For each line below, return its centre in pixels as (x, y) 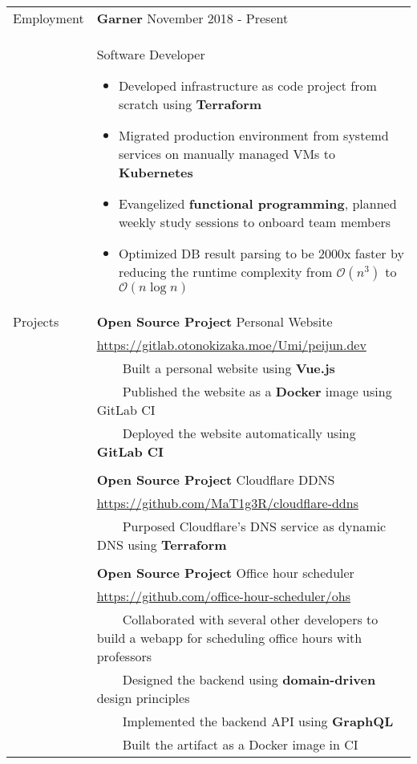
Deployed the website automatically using (239, 433)
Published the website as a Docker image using (257, 391)
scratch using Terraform (190, 104)
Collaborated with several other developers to (250, 619)
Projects (36, 321)
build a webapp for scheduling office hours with (229, 638)
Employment (49, 18)
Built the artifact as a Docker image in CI (240, 744)
